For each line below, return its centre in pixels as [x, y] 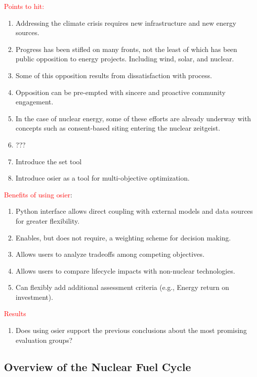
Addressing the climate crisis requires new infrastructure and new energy [126, 23]
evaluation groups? [44, 340]
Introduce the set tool [48, 161]
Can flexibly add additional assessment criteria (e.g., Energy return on [122, 287]
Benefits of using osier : [38, 194]
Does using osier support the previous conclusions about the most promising [131, 330]
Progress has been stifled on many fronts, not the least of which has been [126, 49]
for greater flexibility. [47, 220]
